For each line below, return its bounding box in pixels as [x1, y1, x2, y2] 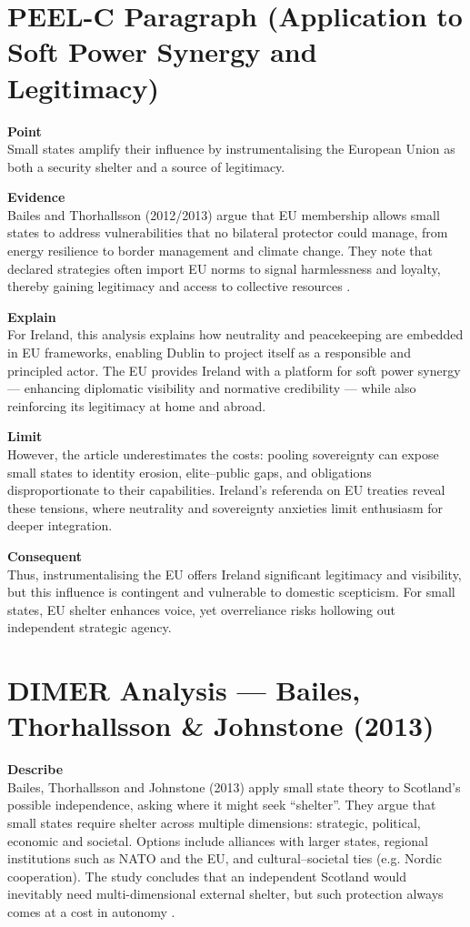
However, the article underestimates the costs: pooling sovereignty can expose [7, 445, 439, 463]
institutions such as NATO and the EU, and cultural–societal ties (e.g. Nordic [7, 849, 442, 868]
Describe [7, 760, 64, 779]
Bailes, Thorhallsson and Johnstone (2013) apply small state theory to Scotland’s [7, 777, 461, 796]
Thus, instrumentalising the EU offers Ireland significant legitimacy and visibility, [7, 564, 462, 583]
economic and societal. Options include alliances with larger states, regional [7, 831, 428, 850]
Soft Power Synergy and [7, 33, 317, 70]
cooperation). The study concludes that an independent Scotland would [7, 866, 406, 885]
